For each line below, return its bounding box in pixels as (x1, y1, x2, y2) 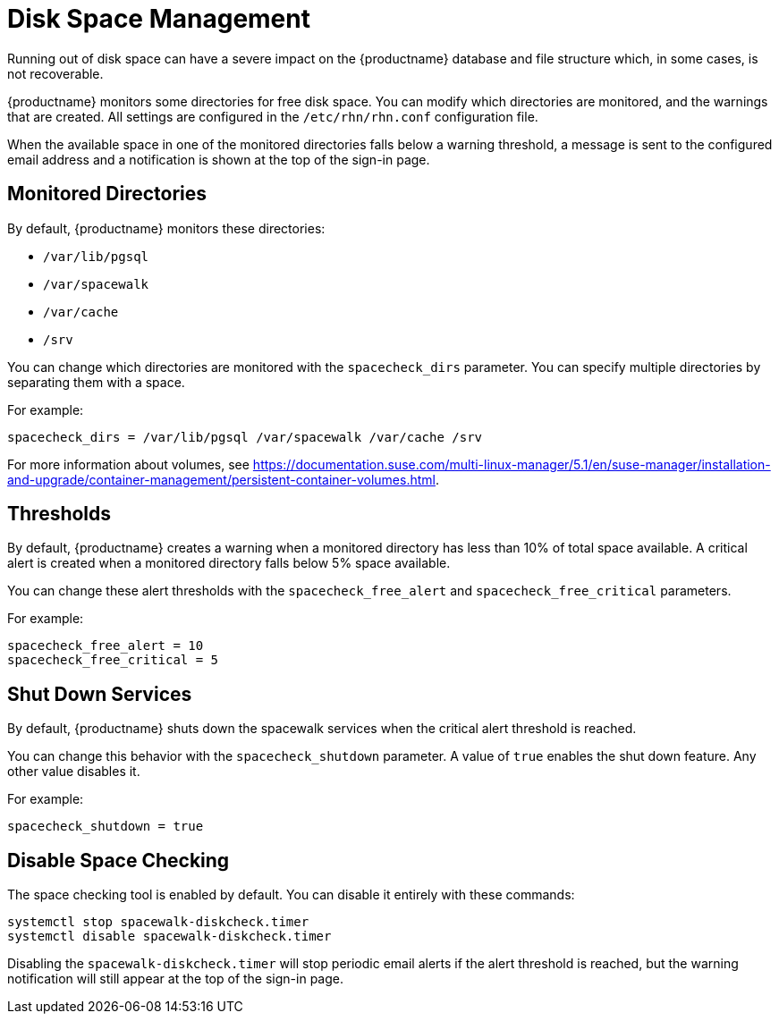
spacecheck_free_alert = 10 (7, 638, 204, 654)
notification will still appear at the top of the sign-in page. (7, 971, 343, 987)
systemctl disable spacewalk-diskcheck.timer (7, 929, 332, 944)
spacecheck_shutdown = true (7, 819, 204, 834)
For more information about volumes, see (7, 456, 250, 472)
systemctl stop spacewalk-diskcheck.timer (7, 915, 309, 930)
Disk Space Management (7, 4, 310, 34)
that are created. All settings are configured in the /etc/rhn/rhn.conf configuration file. (7, 108, 538, 124)
